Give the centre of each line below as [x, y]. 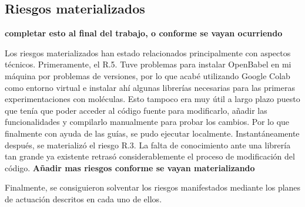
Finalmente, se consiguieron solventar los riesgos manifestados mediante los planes [153, 187]
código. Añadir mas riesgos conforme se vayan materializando [130, 167]
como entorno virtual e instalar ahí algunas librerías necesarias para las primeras [150, 87]
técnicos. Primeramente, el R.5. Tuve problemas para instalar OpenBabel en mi [148, 64]
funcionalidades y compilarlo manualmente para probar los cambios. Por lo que [147, 122]
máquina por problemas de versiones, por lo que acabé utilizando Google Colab [148, 75]
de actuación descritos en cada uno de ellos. [83, 198]
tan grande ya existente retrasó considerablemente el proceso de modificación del [150, 156]
